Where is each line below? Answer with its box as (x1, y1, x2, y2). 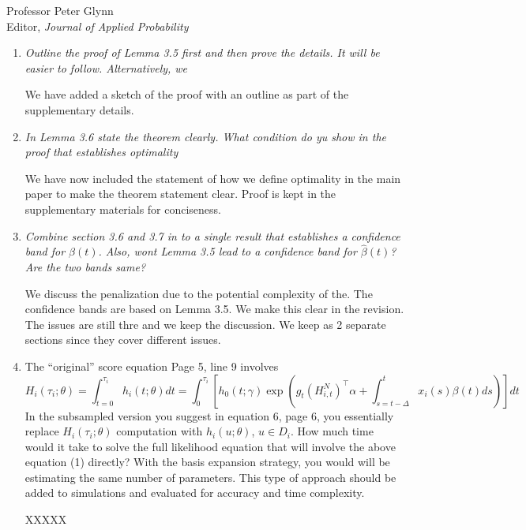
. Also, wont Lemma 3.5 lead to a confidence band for (98, 243, 357, 259)
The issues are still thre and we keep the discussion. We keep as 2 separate (24, 315, 386, 332)
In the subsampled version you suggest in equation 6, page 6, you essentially (24, 407, 394, 424)
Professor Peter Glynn (6, 2, 114, 18)
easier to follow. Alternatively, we (24, 59, 188, 76)
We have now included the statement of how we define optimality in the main (24, 170, 401, 186)
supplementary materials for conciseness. (24, 200, 222, 217)
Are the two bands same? (24, 258, 146, 274)
